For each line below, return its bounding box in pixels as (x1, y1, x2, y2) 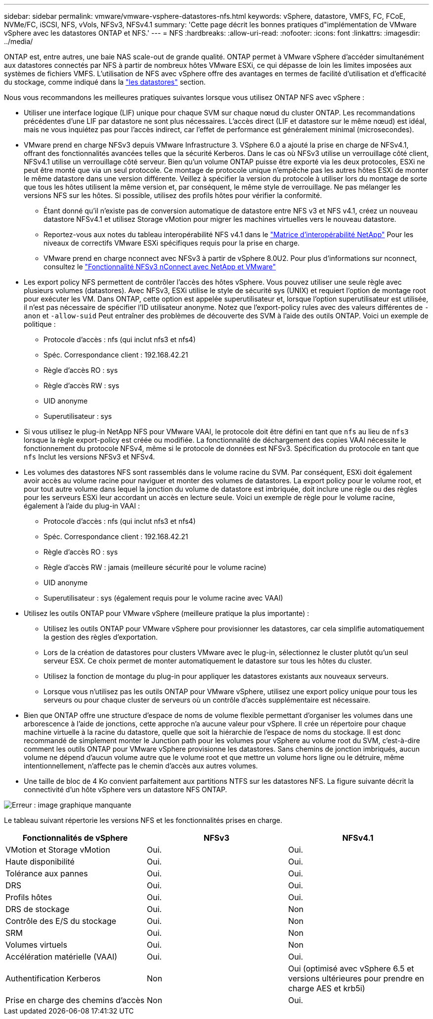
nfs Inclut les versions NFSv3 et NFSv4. (24, 453, 155, 461)
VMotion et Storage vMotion (5, 845, 110, 855)
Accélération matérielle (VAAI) (5, 952, 118, 962)
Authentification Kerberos (5, 973, 101, 983)
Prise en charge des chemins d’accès (5, 995, 145, 1005)
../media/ (4, 37, 33, 46)
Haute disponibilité (5, 857, 75, 866)
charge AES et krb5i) (288, 983, 365, 993)
